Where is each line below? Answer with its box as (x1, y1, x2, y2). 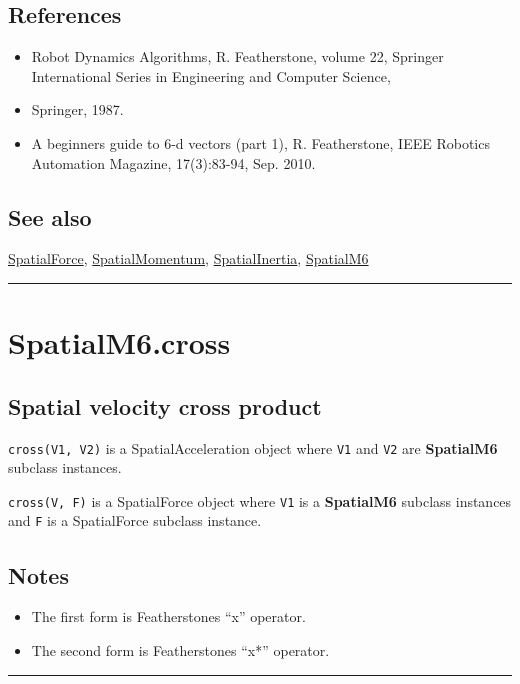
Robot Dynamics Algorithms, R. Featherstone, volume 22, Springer (31, 46, 444, 67)
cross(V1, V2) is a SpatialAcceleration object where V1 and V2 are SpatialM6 (8, 437, 498, 458)
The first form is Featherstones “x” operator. (31, 606, 306, 627)
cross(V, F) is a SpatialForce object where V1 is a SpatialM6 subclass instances (8, 490, 512, 511)
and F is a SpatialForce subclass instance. (8, 510, 262, 531)
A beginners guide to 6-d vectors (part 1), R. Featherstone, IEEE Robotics (31, 132, 490, 153)
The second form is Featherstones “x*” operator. (31, 639, 330, 660)
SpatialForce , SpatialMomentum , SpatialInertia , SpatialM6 (8, 248, 369, 269)
